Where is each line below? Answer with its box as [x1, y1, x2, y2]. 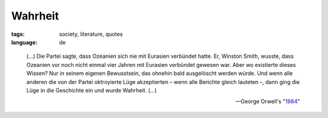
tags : [11, 30, 25, 38]
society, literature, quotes [59, 30, 123, 38]
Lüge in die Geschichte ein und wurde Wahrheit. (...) [26, 86, 157, 94]
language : [11, 38, 38, 46]
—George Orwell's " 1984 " [235, 98, 300, 105]
